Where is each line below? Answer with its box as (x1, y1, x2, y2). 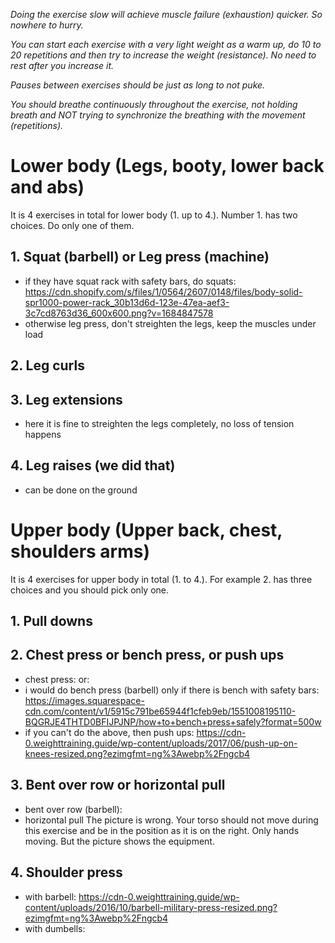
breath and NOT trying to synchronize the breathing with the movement (10, 109, 306, 121)
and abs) (10, 176, 85, 199)
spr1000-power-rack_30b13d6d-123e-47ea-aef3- (24, 296, 230, 308)
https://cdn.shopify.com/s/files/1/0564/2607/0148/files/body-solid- (24, 285, 303, 298)
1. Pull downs (10, 613, 93, 630)
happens (24, 428, 62, 440)
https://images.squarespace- (24, 694, 145, 706)
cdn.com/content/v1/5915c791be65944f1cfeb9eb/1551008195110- (24, 705, 297, 717)
